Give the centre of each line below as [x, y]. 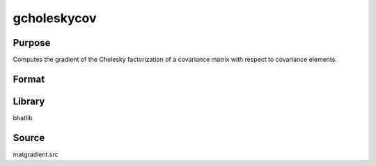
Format [29, 79]
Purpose [32, 43]
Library [29, 101]
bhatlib [23, 117]
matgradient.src [36, 154]
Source [29, 138]
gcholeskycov [55, 18]
